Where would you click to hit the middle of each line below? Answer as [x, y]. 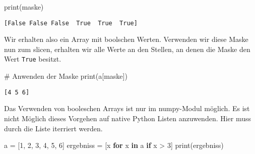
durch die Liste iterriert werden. [53, 128]
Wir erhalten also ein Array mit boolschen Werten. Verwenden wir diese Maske [126, 39]
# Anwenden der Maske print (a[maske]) [66, 76]
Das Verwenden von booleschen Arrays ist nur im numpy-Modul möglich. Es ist [127, 108]
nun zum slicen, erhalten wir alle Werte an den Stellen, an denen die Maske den [127, 49]
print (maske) [24, 7]
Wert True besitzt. [33, 59]
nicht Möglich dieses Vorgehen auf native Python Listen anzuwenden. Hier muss [128, 118]
